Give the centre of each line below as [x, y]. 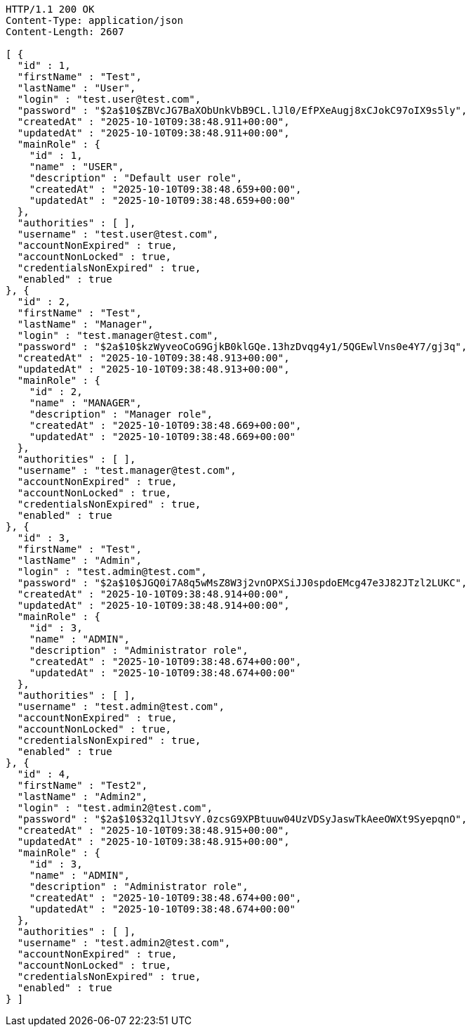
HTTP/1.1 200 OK [50, 9]
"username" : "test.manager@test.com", [127, 470]
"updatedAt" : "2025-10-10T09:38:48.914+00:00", [153, 605]
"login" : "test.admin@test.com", [112, 572]
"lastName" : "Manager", [85, 324]
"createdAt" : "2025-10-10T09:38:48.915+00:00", [153, 830]
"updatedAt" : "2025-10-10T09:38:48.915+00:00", [153, 841]
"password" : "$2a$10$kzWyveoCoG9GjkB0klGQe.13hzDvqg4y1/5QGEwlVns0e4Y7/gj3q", [242, 347]
